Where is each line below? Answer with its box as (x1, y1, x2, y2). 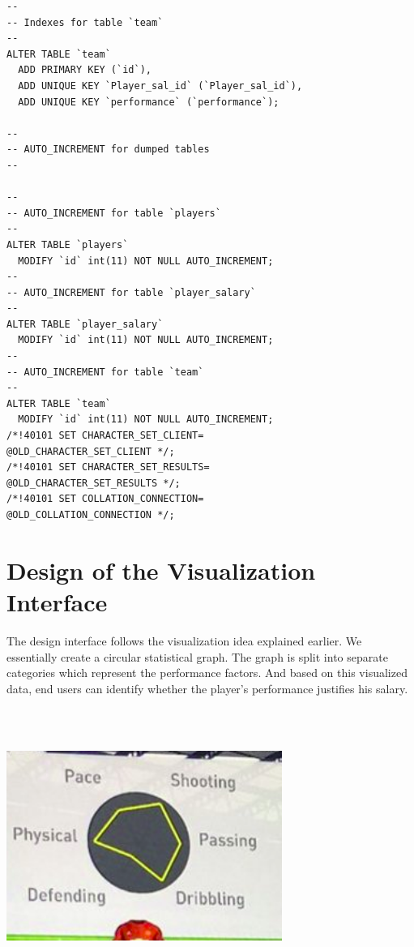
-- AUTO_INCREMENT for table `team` (6, 366, 204, 378)
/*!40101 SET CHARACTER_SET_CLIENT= (6, 430, 204, 442)
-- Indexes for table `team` (6, 16, 164, 28)
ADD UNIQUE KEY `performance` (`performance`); (18, 96, 280, 108)
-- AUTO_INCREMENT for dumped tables (6, 144, 210, 156)
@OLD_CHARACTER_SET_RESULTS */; (6, 477, 181, 489)
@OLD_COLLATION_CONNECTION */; (6, 509, 175, 521)
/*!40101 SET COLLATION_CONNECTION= (6, 493, 204, 505)
